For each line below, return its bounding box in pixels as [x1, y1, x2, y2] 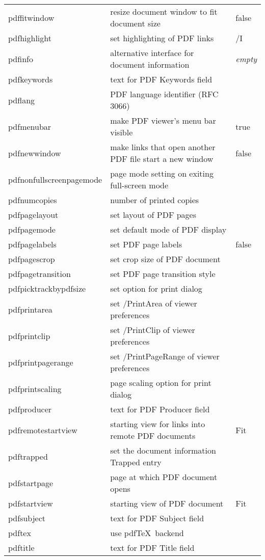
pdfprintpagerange [8, 356, 73, 368]
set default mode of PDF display [110, 223, 227, 235]
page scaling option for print [110, 377, 211, 388]
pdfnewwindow [8, 147, 61, 159]
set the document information [110, 444, 216, 456]
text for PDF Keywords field [110, 73, 213, 85]
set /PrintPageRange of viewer [110, 350, 220, 362]
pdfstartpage [8, 477, 54, 489]
